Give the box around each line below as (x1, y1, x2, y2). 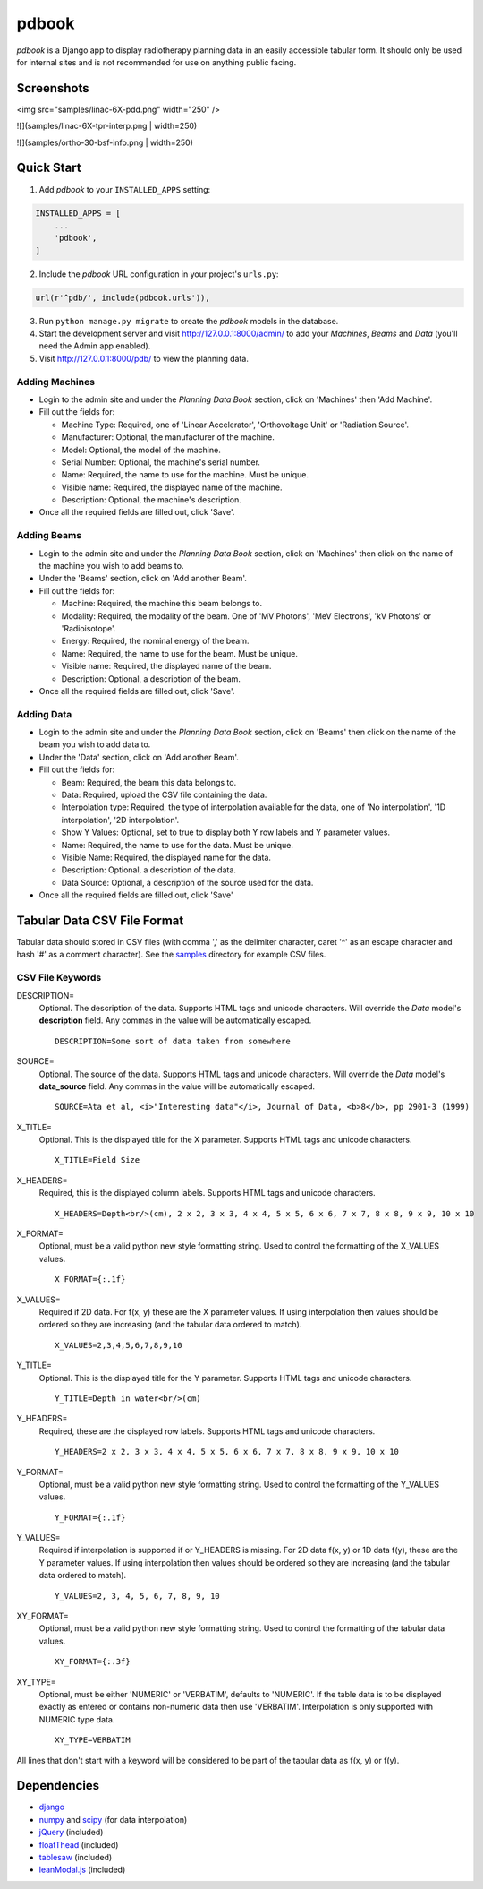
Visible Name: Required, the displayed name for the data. (61, 852, 272, 863)
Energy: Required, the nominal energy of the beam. (61, 636, 250, 647)
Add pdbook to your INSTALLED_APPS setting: (38, 184, 211, 194)
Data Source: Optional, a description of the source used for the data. (61, 877, 314, 888)
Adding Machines (16, 375, 96, 388)
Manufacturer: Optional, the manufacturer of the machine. (61, 432, 275, 442)
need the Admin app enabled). (38, 340, 151, 351)
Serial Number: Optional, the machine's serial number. (61, 457, 261, 468)
